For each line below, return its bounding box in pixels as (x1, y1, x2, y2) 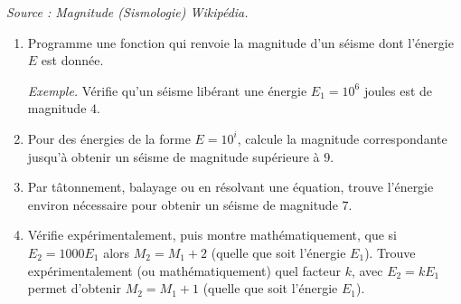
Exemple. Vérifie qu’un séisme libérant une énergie (27, 81, 307, 100)
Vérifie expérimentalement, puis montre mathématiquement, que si (27, 225, 397, 244)
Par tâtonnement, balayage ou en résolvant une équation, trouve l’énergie (27, 177, 434, 196)
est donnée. (41, 51, 104, 70)
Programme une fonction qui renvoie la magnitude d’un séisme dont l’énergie (27, 33, 454, 52)
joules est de (363, 81, 433, 100)
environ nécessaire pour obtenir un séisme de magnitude (27, 195, 338, 214)
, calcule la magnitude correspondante (237, 128, 447, 147)
